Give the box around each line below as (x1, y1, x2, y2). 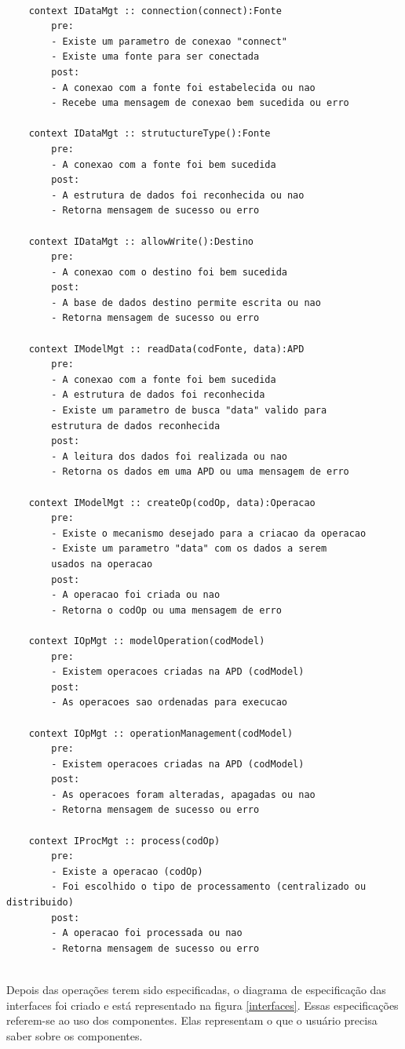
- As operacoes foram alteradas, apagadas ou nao (51, 789, 316, 800)
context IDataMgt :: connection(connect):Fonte (28, 5, 282, 16)
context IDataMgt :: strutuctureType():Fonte (28, 128, 271, 140)
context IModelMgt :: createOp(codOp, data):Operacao (28, 497, 316, 508)
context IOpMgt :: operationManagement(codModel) (28, 727, 294, 739)
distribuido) (6, 897, 74, 909)
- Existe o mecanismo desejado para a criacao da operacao (51, 527, 367, 539)
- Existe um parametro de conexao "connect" (51, 35, 287, 47)
